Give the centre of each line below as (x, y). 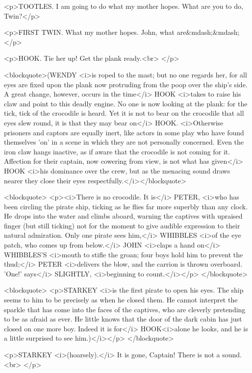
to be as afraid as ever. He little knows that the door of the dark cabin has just (123, 319)
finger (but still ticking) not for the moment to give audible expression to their (122, 225)
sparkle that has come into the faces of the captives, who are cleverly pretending (125, 309)
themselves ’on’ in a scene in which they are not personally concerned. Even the (124, 142)
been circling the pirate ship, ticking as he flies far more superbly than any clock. (126, 206)
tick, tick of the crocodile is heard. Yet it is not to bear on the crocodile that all (124, 113)
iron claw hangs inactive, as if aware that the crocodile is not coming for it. (117, 151)
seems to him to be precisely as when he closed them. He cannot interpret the (121, 300)
